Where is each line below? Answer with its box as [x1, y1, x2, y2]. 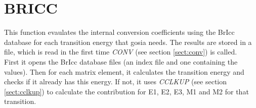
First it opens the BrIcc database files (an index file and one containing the [4, 56, 238, 67]
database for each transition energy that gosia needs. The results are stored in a [4, 36, 252, 47]
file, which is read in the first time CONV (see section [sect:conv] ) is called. [4, 46, 237, 57]
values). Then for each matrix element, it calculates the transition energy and [4, 66, 244, 77]
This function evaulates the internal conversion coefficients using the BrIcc [4, 27, 235, 37]
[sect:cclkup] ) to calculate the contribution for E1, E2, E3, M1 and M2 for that [4, 86, 249, 96]
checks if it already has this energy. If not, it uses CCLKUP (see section [4, 76, 227, 87]
